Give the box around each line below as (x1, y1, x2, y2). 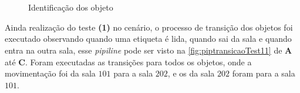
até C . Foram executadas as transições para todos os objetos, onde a (5, 55, 252, 68)
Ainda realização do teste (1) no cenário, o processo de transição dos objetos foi (5, 21, 293, 33)
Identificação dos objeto (28, 1, 113, 14)
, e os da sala (167, 67, 215, 79)
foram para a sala (232, 67, 295, 79)
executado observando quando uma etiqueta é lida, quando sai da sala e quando (5, 32, 292, 45)
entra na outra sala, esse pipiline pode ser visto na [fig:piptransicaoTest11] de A (5, 44, 292, 56)
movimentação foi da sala (5, 67, 96, 79)
